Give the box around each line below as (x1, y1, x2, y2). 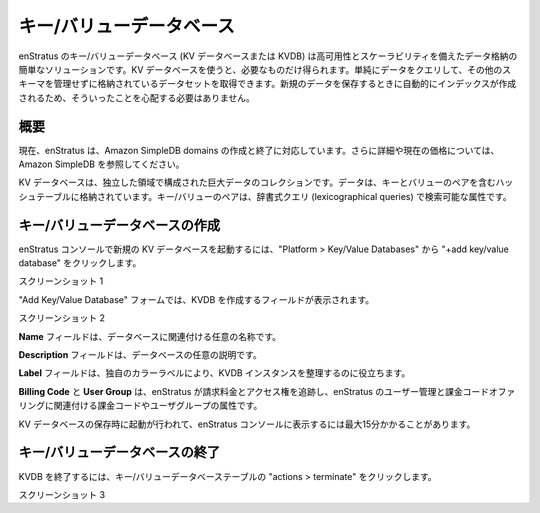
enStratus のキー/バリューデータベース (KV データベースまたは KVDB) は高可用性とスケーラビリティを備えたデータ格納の (18, 50, 518, 62)
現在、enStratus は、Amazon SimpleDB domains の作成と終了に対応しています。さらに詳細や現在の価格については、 (18, 144, 500, 156)
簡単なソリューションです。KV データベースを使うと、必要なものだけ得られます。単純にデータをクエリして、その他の (18, 63, 503, 75)
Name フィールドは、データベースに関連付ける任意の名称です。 (18, 330, 282, 342)
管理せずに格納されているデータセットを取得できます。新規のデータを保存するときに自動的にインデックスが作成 (53, 78, 517, 90)
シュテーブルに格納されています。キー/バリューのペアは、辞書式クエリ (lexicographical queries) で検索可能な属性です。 (18, 190, 512, 202)
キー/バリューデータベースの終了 (18, 444, 221, 461)
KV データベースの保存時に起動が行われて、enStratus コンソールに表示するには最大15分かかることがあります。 (18, 418, 476, 430)
